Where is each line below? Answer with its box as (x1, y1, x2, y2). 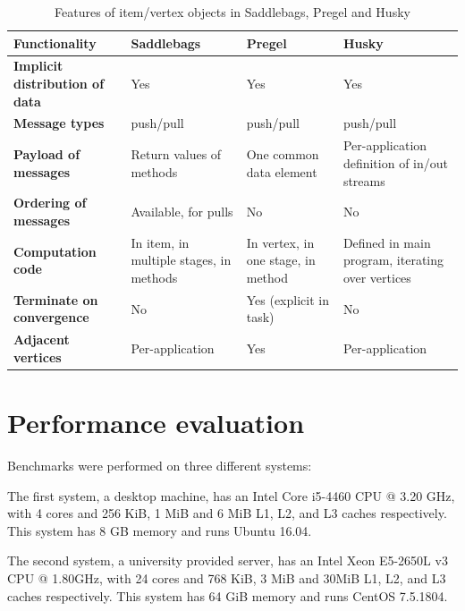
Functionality (13, 33, 97, 52)
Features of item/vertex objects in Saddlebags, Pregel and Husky (55, 3, 410, 21)
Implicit (13, 56, 63, 75)
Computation (13, 242, 97, 260)
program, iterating (342, 250, 444, 269)
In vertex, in (246, 233, 315, 251)
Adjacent (13, 330, 70, 349)
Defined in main (342, 233, 431, 251)
